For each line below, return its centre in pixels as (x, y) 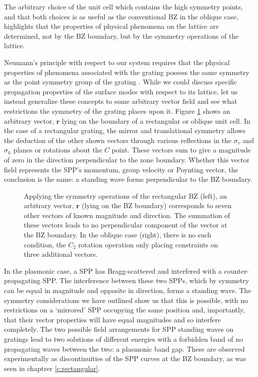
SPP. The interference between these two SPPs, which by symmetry (146, 280)
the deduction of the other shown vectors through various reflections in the (118, 140)
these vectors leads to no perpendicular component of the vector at (126, 225)
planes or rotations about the (58, 150)
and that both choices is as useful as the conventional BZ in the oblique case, (121, 16)
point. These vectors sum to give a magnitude (181, 150)
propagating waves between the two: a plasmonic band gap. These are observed (125, 348)
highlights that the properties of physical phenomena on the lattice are (112, 26)
